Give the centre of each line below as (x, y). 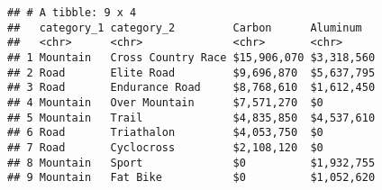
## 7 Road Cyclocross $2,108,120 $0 (165, 147)
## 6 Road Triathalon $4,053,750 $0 (165, 133)
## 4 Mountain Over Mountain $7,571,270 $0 (165, 102)
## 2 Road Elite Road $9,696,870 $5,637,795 (191, 72)
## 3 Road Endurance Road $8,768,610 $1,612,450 (191, 88)
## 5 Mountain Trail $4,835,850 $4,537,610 (191, 118)
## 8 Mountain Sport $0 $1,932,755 (191, 163)
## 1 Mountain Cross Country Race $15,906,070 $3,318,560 (191, 57)
